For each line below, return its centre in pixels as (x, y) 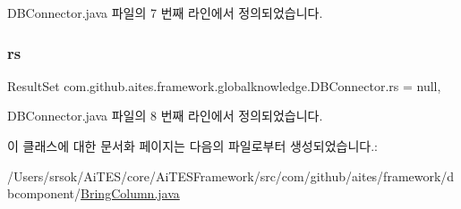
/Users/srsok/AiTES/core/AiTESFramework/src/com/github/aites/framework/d (231, 176)
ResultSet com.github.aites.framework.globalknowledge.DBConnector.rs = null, (224, 85)
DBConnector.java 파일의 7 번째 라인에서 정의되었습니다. (165, 13)
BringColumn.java (130, 193)
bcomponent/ (44, 193)
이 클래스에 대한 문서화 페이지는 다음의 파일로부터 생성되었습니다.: (192, 146)
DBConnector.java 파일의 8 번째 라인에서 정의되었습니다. (165, 116)
